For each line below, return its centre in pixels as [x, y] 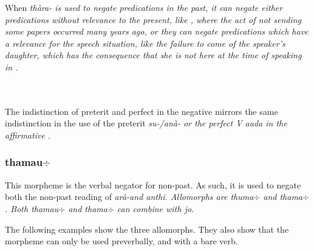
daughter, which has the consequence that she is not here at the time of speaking [153, 55]
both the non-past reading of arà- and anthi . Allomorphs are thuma [129, 197]
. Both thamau [32, 208]
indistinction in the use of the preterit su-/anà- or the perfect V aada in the [146, 123]
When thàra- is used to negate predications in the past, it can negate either [144, 7]
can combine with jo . [155, 208]
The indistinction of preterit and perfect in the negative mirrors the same [142, 111]
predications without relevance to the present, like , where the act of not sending [153, 19]
